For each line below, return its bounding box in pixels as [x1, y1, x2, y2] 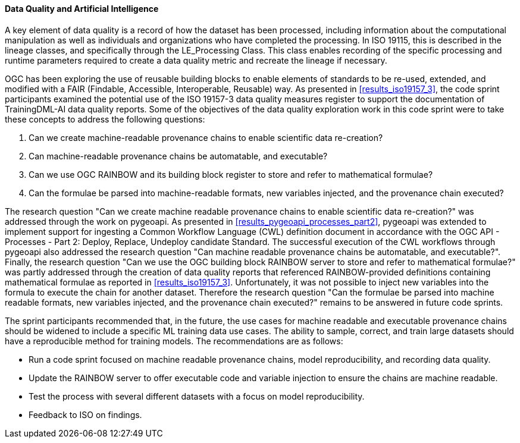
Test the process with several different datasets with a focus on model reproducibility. [29, 391, 365, 401]
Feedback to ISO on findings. [29, 409, 142, 420]
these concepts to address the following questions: [5, 114, 205, 124]
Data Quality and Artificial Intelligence [5, 4, 159, 14]
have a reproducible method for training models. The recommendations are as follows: [5, 335, 343, 346]
